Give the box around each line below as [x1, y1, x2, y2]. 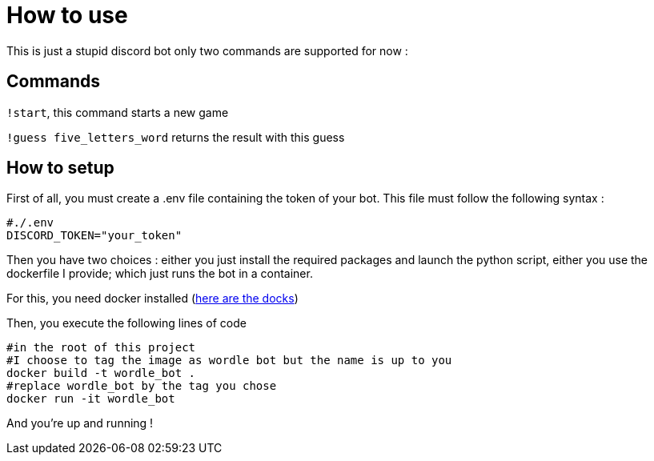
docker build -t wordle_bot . [6, 367, 196, 380]
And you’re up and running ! [6, 416, 154, 431]
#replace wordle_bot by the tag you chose [6, 379, 277, 393]
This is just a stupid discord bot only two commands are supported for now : [6, 43, 408, 58]
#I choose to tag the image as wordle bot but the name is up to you [6, 354, 452, 367]
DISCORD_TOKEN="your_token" [6, 229, 183, 243]
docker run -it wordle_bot [6, 392, 175, 406]
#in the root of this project [6, 341, 196, 355]
